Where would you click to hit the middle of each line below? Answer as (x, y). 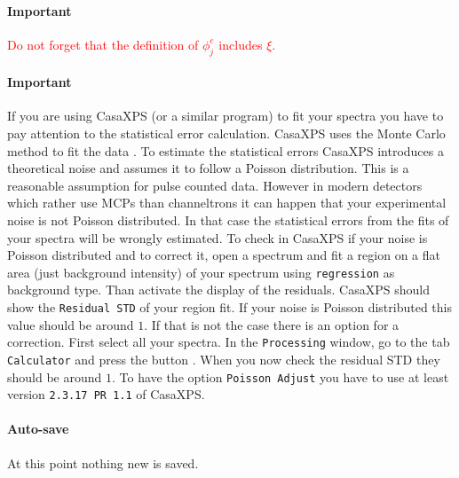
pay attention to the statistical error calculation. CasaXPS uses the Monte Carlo (226, 133)
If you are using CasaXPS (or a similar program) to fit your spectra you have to (226, 116)
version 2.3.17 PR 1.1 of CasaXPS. (106, 394)
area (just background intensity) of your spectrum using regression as (201, 272)
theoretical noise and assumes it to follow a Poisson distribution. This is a (208, 168)
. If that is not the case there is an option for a (272, 324)
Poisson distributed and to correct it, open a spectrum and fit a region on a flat (224, 255)
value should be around (71, 324)
